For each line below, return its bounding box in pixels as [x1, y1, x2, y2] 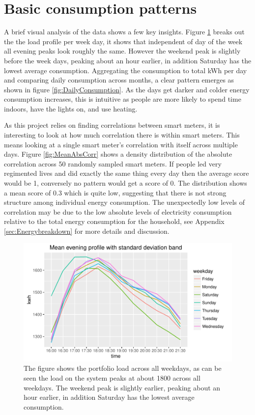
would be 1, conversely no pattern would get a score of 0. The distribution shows [4, 178, 247, 188]
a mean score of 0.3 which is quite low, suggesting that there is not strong [4, 187, 227, 197]
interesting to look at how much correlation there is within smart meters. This [4, 130, 240, 140]
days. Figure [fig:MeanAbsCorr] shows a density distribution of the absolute [4, 149, 232, 159]
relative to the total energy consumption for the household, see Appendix [4, 216, 225, 226]
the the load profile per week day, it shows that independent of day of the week [4, 36, 243, 46]
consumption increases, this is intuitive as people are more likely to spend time [4, 94, 241, 104]
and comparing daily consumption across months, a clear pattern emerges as [4, 75, 234, 85]
